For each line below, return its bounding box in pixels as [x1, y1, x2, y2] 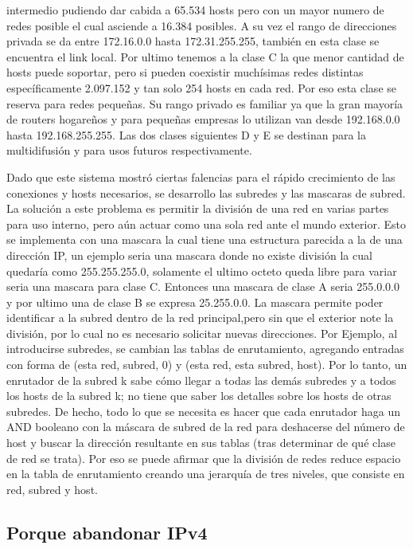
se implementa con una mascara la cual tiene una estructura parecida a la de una [6, 231, 403, 248]
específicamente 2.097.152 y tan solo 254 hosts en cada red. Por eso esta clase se [6, 79, 396, 96]
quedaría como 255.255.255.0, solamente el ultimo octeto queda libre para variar [6, 262, 397, 279]
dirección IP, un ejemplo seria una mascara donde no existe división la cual [6, 246, 372, 263]
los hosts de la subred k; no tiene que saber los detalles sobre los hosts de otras [6, 387, 392, 404]
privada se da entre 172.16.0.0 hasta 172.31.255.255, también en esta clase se [6, 33, 380, 49]
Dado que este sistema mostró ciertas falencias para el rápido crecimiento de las [6, 168, 395, 185]
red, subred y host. [6, 480, 98, 497]
